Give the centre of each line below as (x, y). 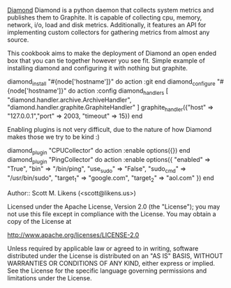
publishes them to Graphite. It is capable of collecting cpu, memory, (105, 17)
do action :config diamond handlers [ (118, 91)
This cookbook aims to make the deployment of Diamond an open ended (112, 53)
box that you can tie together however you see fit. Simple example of (106, 61)
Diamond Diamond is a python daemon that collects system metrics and (111, 10)
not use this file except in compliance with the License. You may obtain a (112, 214)
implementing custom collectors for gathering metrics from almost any (109, 32)
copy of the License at (39, 221)
